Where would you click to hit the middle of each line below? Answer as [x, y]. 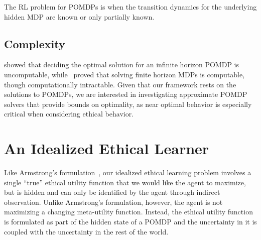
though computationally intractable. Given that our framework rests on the [120, 84]
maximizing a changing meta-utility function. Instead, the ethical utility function [128, 212]
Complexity [35, 43]
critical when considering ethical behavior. [69, 114]
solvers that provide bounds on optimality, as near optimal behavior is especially [128, 104]
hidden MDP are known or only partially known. [79, 16]
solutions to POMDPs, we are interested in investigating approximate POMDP [126, 94]
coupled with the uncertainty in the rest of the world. [86, 231]
